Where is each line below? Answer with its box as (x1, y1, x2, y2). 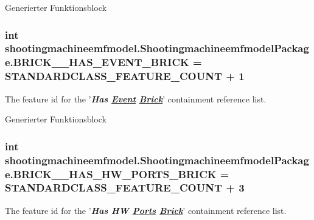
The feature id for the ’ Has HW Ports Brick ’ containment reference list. (5, 204, 287, 216)
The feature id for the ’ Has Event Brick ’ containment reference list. (5, 92, 267, 105)
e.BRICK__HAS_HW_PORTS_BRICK (5, 166, 217, 181)
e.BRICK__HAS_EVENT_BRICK (5, 55, 189, 70)
